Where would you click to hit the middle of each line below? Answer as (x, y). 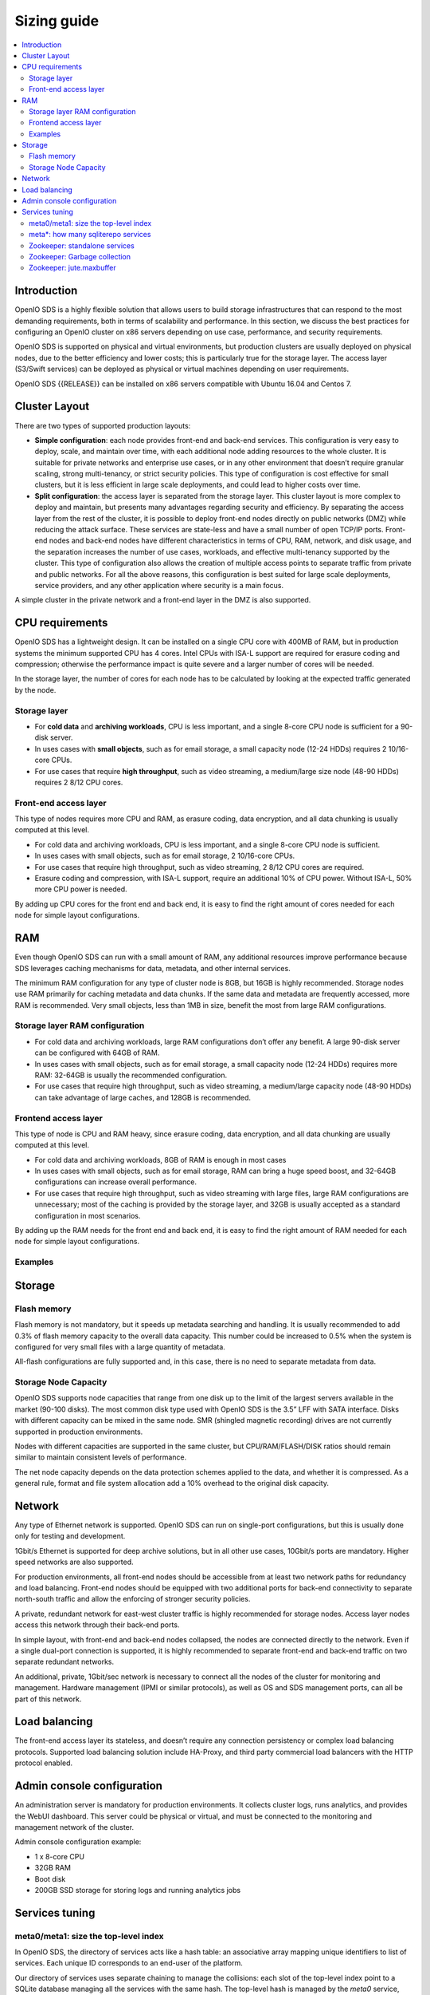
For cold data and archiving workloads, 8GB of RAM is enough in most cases (160, 1159)
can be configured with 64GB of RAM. (97, 1053)
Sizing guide (57, 21)
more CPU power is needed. (81, 889)
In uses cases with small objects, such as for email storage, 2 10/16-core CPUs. (165, 856)
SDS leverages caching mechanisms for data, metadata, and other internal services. (152, 968)
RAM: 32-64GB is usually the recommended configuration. (131, 1075)
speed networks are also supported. (74, 1562)
